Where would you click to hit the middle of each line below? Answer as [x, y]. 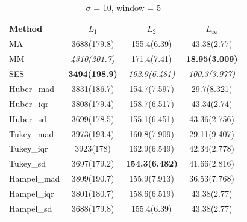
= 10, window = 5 [127, 7]
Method [26, 28]
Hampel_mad [35, 178]
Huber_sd [28, 118]
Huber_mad [32, 88]
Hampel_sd [31, 208]
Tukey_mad [32, 133]
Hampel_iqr [32, 193]
